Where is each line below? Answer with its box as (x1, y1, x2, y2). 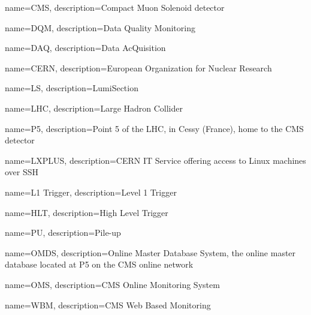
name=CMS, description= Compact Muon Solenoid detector (5, 1, 225, 13)
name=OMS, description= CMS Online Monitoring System (5, 278, 220, 290)
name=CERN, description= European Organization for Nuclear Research (5, 61, 272, 74)
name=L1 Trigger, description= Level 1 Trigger (5, 185, 177, 198)
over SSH (5, 166, 39, 178)
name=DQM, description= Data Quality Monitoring (5, 21, 195, 34)
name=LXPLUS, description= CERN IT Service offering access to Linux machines (5, 154, 306, 166)
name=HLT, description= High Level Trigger (5, 206, 168, 218)
